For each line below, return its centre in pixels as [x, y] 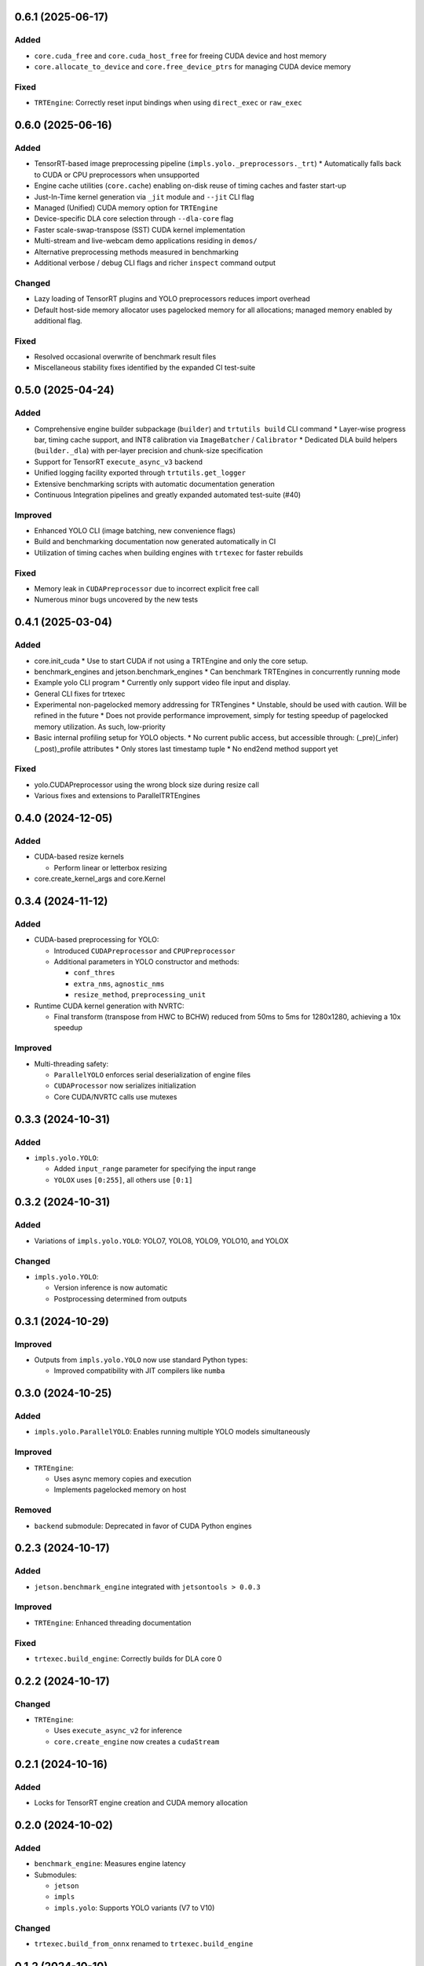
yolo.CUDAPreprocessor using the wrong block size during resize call [146, 784]
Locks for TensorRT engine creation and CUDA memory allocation [141, 1803]
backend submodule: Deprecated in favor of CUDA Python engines [143, 1526]
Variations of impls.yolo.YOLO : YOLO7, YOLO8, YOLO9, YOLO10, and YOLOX [161, 1241]
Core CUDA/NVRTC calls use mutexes [115, 1096]
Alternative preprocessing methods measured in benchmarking [136, 252]
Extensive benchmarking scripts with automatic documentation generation [154, 484]
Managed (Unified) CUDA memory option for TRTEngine [126, 208]
